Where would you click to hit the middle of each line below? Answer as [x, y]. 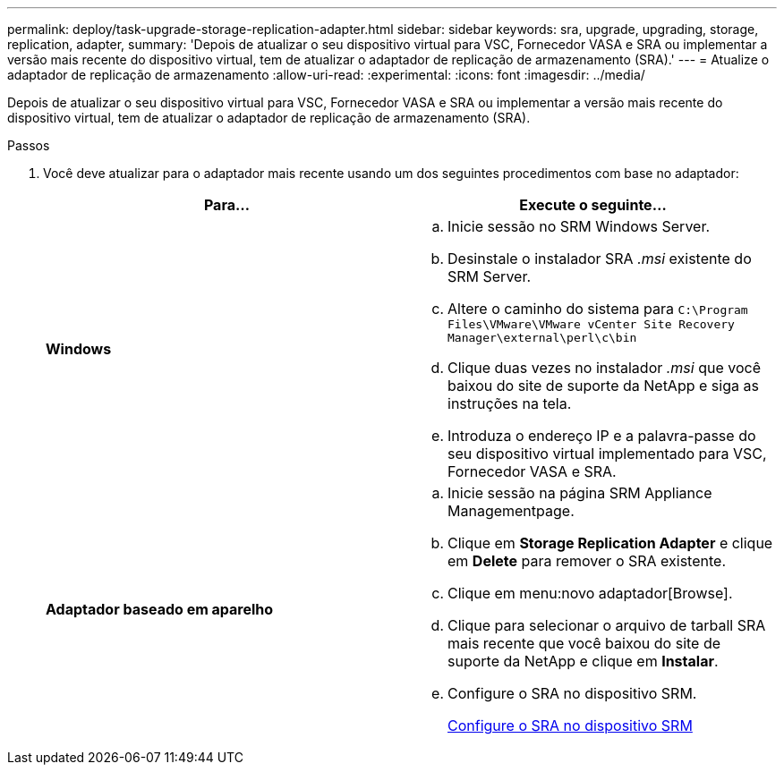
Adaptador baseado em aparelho [160, 609]
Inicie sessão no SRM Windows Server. [579, 226]
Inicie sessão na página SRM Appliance [580, 493]
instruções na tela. [510, 403]
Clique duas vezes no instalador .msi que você [605, 368]
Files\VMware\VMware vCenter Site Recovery [591, 324]
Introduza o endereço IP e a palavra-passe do [602, 436]
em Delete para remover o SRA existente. [587, 561]
